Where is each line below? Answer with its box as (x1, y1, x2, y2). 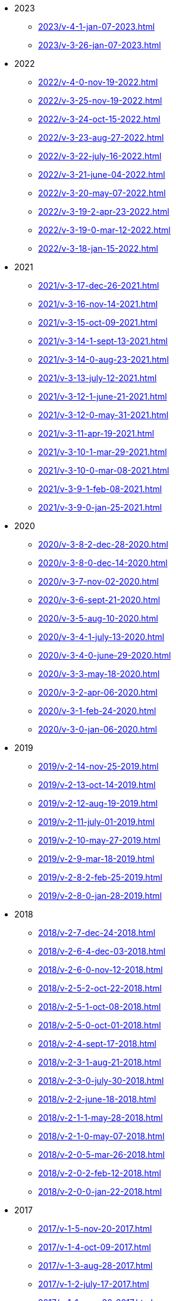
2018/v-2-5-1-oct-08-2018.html (38, 1002, 161, 1012)
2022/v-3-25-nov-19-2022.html (38, 95, 162, 106)
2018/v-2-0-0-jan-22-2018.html (38, 1186, 162, 1197)
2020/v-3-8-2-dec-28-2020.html (38, 539, 168, 549)
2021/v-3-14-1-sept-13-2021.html (38, 336, 168, 346)
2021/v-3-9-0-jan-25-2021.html (38, 502, 162, 512)
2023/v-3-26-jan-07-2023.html (38, 40, 161, 50)
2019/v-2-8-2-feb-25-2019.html (38, 872, 162, 882)
